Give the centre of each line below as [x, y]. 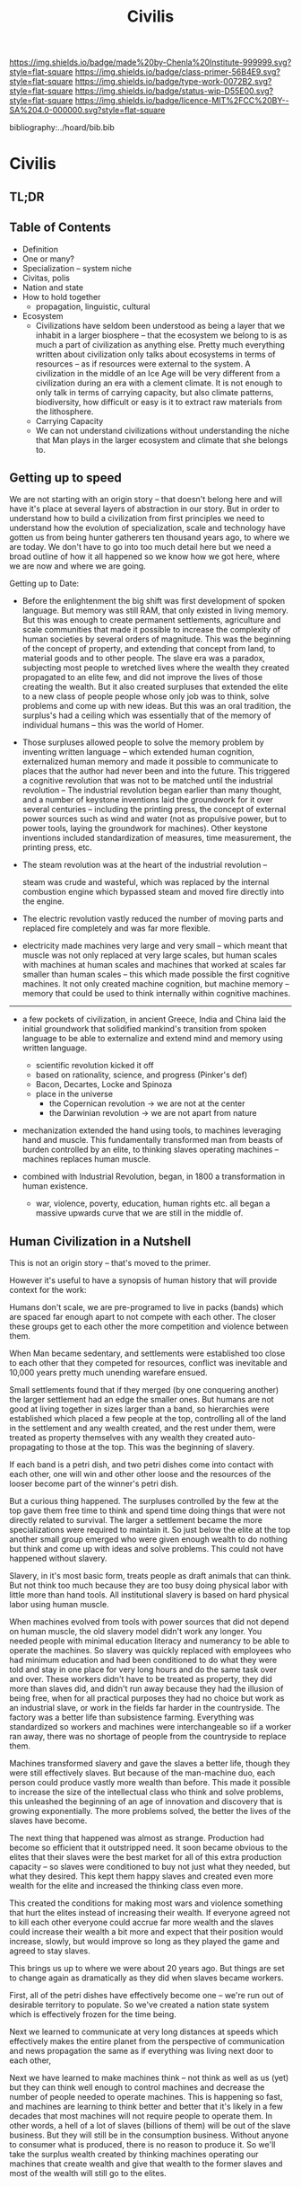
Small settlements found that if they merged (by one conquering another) [144, 1390]
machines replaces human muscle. [86, 1159]
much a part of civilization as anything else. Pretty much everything [160, 344]
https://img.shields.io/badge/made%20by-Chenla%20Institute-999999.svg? [150, 62]
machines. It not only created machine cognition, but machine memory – [155, 984]
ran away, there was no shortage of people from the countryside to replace [148, 1737]
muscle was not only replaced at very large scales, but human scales [150, 955]
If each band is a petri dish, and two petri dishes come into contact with [142, 1465]
